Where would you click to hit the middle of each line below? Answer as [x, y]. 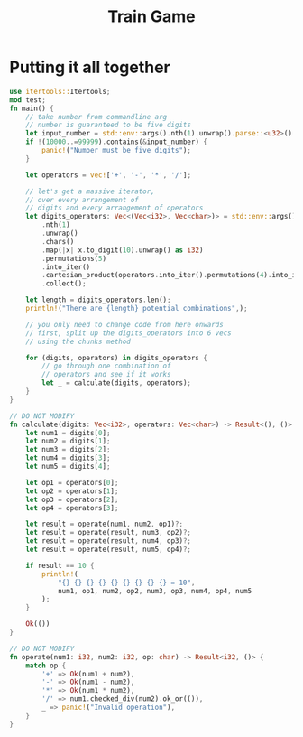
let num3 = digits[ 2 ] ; [68, 450]
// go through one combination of [106, 366]
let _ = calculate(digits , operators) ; [117, 383]
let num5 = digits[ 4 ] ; [68, 467]
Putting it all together [90, 67]
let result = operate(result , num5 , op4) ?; [109, 550]
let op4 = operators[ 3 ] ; [72, 508]
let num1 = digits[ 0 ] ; [68, 433]
